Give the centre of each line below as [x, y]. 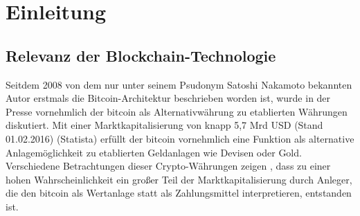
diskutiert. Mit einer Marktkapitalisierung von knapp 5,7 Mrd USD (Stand [164, 125]
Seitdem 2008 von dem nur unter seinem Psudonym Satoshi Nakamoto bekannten [179, 84]
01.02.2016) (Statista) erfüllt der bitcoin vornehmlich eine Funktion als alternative [180, 138]
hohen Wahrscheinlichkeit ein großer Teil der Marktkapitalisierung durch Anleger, [179, 179]
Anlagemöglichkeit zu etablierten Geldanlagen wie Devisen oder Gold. [154, 152]
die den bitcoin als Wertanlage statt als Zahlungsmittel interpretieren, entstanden [179, 193]
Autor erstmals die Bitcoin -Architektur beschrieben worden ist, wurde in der [168, 98]
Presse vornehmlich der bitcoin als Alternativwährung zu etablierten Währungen [177, 111]
